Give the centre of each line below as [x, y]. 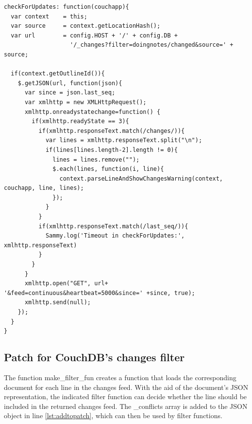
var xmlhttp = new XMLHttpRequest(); [85, 102]
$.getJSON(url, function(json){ [70, 83]
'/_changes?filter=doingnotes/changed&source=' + [152, 45]
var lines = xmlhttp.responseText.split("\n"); [124, 140]
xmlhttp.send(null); [58, 303]
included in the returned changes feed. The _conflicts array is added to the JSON [126, 406]
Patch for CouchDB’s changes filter [94, 357]
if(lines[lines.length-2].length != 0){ [111, 150]
